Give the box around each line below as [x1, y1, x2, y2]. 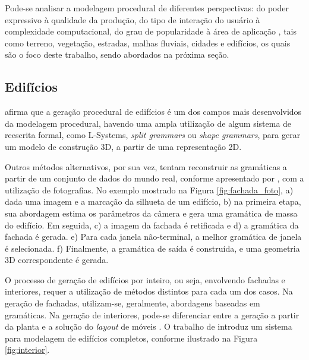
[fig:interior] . [5, 343, 50, 356]
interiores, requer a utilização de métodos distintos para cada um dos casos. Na [5, 285, 293, 298]
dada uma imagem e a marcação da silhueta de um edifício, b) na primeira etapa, [5, 195, 301, 208]
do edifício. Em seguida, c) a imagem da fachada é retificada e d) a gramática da [5, 218, 299, 231]
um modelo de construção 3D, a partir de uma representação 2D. [5, 140, 242, 152]
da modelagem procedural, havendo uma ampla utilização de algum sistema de [5, 117, 292, 129]
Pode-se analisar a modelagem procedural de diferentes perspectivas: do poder [5, 2, 289, 14]
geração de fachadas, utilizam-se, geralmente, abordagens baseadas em [5, 297, 260, 309]
